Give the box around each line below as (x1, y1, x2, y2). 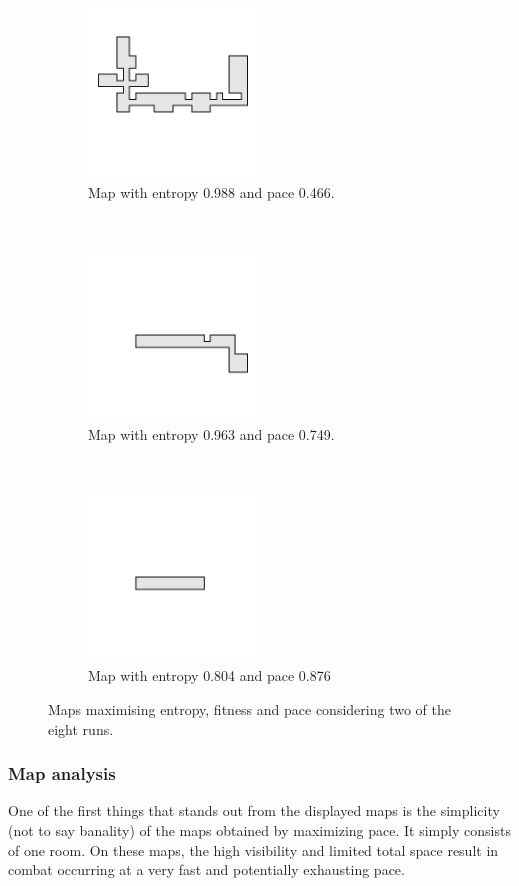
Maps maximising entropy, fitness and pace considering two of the (48, 698, 451, 719)
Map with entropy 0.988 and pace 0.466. (88, 181, 335, 202)
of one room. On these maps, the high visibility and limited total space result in (8, 839, 499, 860)
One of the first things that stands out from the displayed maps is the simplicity (8, 800, 500, 821)
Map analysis (8, 761, 116, 786)
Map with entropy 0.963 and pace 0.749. (88, 423, 335, 444)
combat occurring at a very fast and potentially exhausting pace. (8, 859, 405, 880)
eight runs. (48, 718, 114, 739)
